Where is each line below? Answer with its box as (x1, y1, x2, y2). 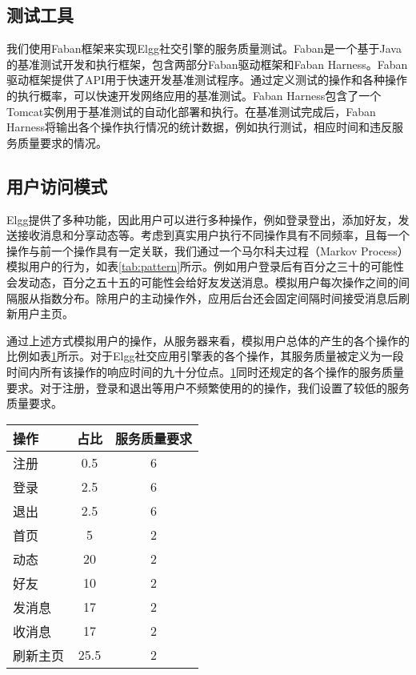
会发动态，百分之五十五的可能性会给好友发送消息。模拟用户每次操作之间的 (6, 273, 398, 290)
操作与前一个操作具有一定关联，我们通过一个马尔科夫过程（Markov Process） (6, 242, 409, 259)
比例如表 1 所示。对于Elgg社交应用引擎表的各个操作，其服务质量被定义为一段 (6, 348, 404, 364)
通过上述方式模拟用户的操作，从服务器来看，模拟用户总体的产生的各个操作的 (6, 331, 410, 348)
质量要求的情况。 (17, 134, 107, 151)
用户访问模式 (6, 173, 107, 198)
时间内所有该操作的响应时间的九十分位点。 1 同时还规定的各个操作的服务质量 (6, 363, 404, 380)
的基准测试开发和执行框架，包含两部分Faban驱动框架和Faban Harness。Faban (6, 55, 408, 72)
